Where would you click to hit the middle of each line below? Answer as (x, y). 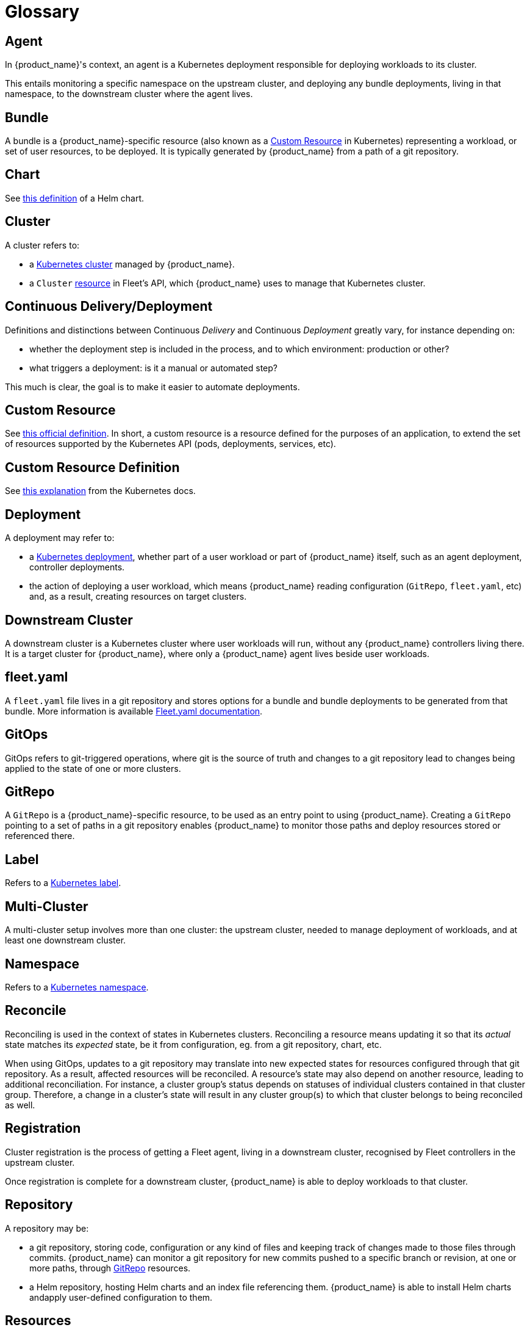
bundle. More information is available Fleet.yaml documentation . (134, 711)
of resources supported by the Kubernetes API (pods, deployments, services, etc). (170, 444)
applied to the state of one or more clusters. (93, 768)
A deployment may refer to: (60, 538)
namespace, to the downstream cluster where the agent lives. (129, 94)
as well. (20, 1105)
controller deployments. (77, 567)
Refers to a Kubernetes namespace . (77, 987)
